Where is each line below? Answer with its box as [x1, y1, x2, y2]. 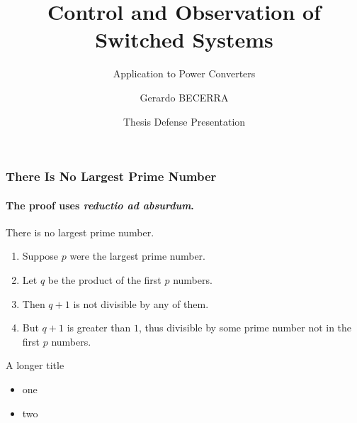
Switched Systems [95, 25, 273, 54]
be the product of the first [47, 273, 161, 287]
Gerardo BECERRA [140, 89, 229, 104]
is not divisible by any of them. [73, 296, 209, 311]
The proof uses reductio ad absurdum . [6, 197, 194, 212]
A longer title [6, 358, 64, 373]
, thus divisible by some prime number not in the [138, 320, 352, 335]
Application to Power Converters [113, 66, 256, 81]
